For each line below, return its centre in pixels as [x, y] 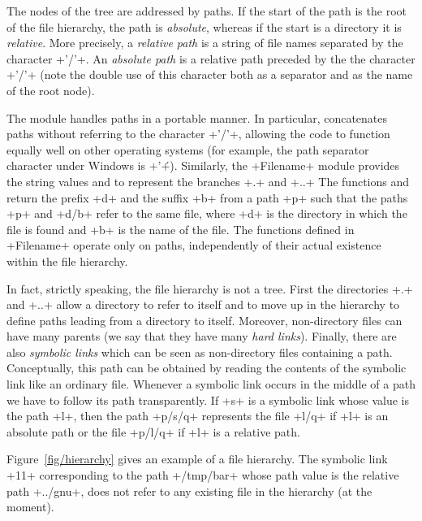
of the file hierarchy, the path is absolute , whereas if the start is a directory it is [204, 26]
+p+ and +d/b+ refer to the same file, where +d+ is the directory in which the [207, 213]
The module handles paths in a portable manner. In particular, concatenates [197, 117]
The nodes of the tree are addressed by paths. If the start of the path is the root [207, 11]
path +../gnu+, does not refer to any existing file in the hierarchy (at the [189, 491]
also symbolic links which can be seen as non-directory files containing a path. [200, 352]
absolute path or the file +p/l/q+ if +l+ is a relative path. [153, 431]
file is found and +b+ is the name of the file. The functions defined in [181, 229]
